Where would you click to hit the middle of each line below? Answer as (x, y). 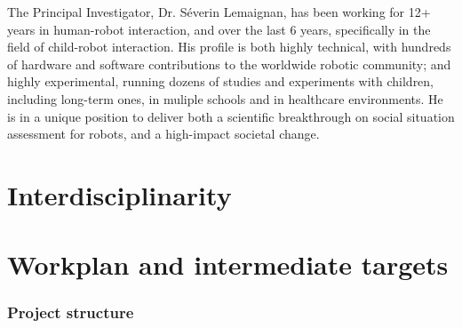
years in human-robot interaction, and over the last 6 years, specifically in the (219, 29)
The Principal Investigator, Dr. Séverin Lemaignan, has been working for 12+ (219, 12)
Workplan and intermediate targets (228, 264)
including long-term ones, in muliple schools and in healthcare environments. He (225, 98)
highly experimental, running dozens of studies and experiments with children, (221, 81)
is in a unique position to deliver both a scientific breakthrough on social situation (231, 116)
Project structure (71, 312)
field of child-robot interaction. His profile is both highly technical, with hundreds (229, 47)
